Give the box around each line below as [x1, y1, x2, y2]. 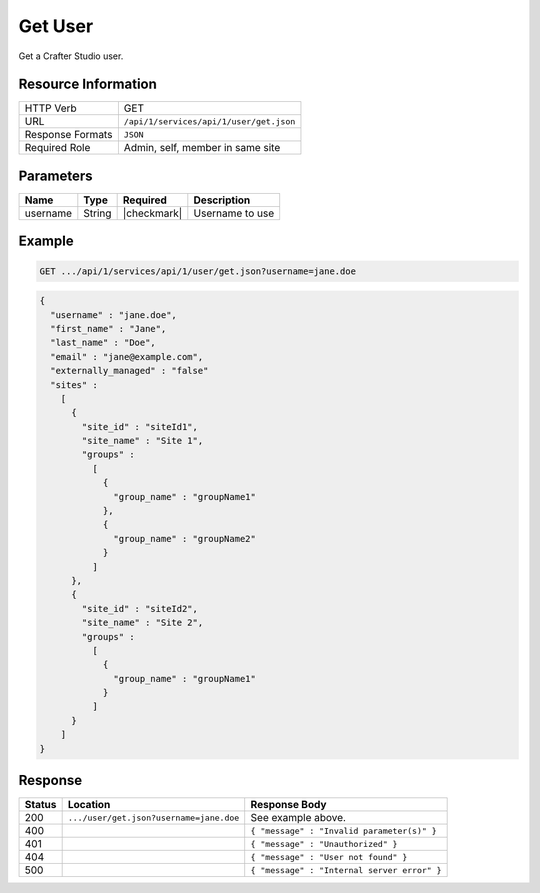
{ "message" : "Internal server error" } [250, 865, 442, 875]
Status [24, 798, 57, 812]
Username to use [193, 206, 275, 220]
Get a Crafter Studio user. [18, 50, 124, 62]
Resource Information [18, 76, 157, 93]
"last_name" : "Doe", [50, 337, 157, 349]
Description [193, 193, 251, 207]
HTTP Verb [24, 101, 77, 115]
